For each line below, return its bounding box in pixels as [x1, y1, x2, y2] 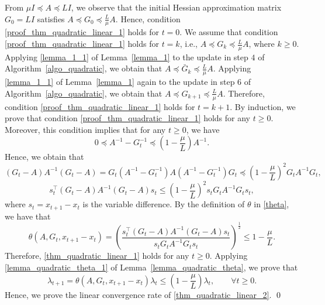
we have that [5, 210, 51, 222]
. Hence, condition [115, 12, 181, 25]
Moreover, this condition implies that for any [5, 123, 166, 135]
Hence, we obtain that [5, 150, 84, 163]
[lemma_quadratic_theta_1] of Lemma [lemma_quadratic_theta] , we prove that [5, 261, 298, 273]
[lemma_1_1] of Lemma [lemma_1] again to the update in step [5, 76, 235, 88]
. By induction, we [230, 100, 296, 112]
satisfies [37, 12, 65, 25]
